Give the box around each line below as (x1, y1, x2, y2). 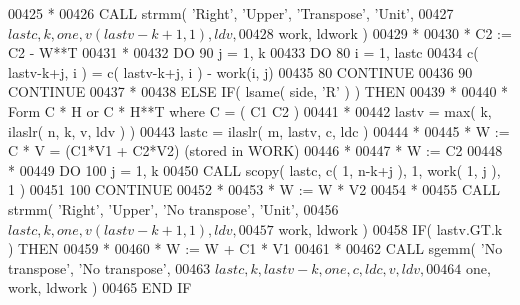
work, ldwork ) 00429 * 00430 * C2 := (278, 22, 512, 43)
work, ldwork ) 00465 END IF (8, 277, 192, 298)
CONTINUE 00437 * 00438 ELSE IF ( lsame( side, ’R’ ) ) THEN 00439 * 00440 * (8, 81, 509, 102)
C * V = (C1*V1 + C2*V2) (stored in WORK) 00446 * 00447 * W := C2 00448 (8, 140, 503, 161)
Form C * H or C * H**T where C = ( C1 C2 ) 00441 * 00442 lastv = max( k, (8, 100, 492, 121)
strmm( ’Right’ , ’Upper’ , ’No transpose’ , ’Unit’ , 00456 (8, 198, 339, 219)
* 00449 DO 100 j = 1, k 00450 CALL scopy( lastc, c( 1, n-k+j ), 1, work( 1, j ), (8, 159, 501, 180)
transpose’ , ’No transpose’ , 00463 (8, 257, 211, 278)
